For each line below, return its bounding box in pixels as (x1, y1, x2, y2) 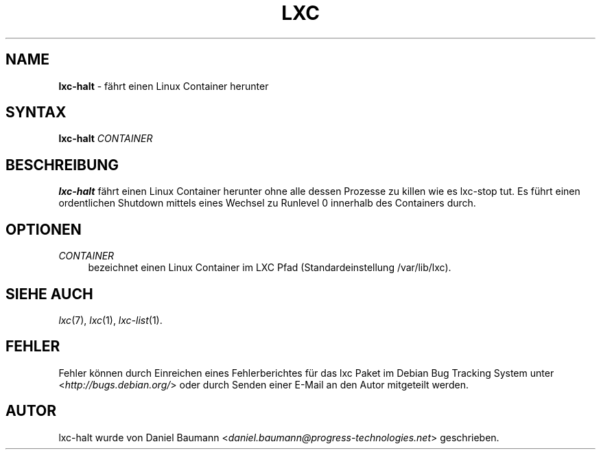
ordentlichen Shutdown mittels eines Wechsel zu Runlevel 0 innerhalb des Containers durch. (58, 197, 476, 209)
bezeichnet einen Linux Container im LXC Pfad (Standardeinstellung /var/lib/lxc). (88, 261, 451, 274)
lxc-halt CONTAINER (58, 132, 153, 145)
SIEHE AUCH (5, 285, 93, 303)
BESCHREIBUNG (5, 156, 119, 174)
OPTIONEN (5, 220, 82, 238)
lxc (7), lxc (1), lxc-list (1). (58, 314, 163, 326)
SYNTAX (5, 104, 67, 121)
